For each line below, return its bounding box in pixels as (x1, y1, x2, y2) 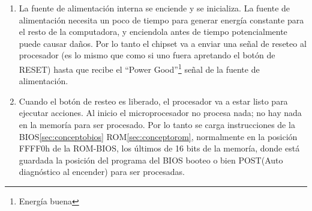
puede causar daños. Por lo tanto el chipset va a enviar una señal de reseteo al (19, 37, 307, 49)
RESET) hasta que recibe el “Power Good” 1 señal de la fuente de (19, 61, 260, 75)
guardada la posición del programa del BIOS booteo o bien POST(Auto (19, 153, 283, 166)
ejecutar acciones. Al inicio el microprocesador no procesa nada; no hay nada (19, 106, 302, 119)
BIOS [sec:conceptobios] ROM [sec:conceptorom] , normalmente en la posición (19, 130, 298, 142)
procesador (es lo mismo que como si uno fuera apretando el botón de (19, 49, 275, 61)
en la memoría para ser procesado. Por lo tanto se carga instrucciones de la (19, 118, 295, 130)
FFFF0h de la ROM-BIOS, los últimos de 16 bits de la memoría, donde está (19, 142, 300, 154)
